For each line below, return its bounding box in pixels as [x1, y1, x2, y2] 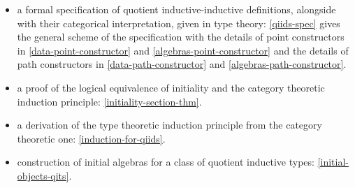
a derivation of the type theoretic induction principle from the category [17, 117, 322, 132]
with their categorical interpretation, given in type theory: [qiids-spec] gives [17, 15, 340, 30]
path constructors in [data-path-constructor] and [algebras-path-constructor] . [17, 57, 347, 71]
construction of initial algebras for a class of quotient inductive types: [17, 154, 314, 169]
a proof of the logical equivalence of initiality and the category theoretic [17, 80, 325, 94]
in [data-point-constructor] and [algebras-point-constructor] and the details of [17, 43, 349, 57]
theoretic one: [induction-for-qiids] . [17, 131, 166, 145]
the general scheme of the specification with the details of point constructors [17, 29, 345, 44]
